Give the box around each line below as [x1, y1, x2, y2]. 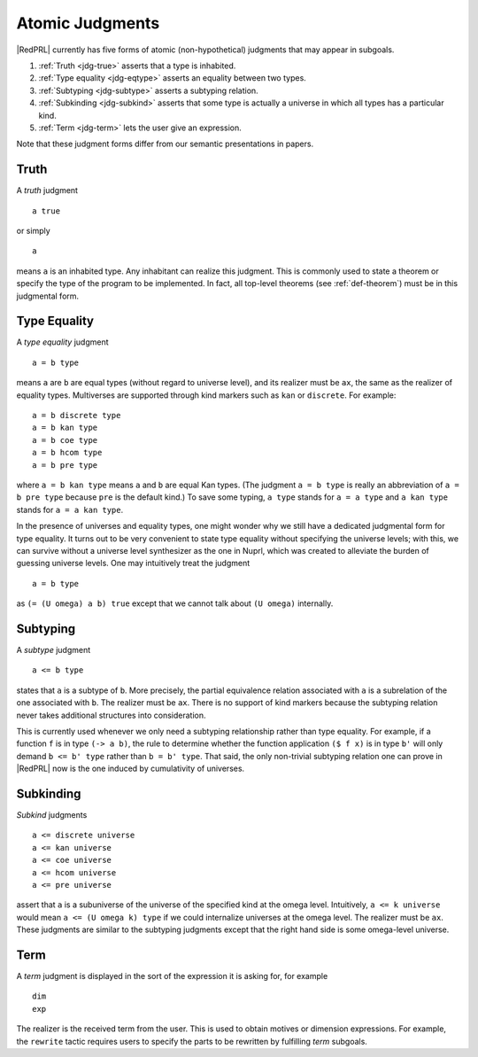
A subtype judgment [16, 644, 91, 655]
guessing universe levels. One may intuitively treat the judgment [16, 558, 251, 569]
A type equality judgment [16, 337, 110, 347]
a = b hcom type [32, 447, 103, 458]
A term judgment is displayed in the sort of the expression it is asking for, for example [16, 971, 328, 982]
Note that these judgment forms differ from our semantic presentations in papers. [16, 138, 314, 150]
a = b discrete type [32, 410, 121, 420]
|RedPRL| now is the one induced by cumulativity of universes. [16, 763, 245, 774]
